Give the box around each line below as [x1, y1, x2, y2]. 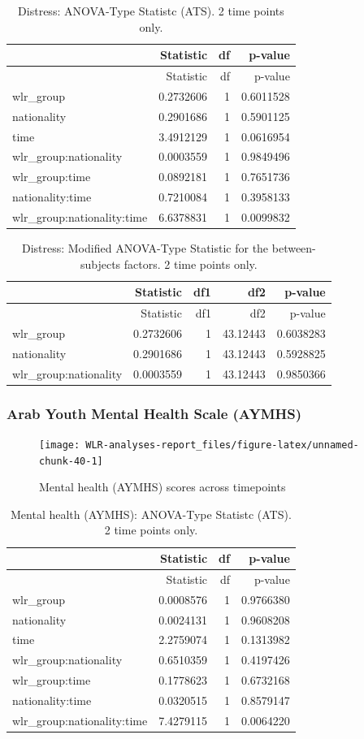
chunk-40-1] [39, 455, 103, 467]
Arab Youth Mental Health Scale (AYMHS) [6, 403, 302, 423]
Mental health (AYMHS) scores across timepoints [39, 478, 286, 495]
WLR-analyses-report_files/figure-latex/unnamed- [85, 439, 359, 451]
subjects [80, 255, 121, 272]
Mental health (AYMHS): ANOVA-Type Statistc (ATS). [11, 505, 292, 522]
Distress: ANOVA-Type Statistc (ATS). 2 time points [18, 2, 284, 19]
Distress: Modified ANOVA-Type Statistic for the [21, 240, 269, 257]
